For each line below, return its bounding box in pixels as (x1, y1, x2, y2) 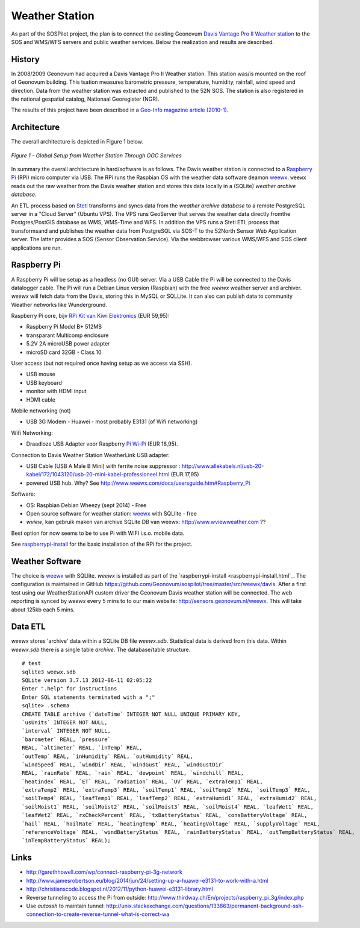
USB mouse (26, 371, 55, 378)
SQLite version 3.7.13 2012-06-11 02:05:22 (22, 677, 152, 684)
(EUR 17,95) (170, 471, 199, 478)
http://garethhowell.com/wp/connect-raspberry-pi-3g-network (26, 868, 183, 876)
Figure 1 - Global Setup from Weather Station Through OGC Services (11, 151, 182, 159)
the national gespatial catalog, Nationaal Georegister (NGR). (11, 95, 160, 103)
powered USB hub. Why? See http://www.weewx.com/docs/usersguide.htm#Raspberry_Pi (26, 479, 250, 487)
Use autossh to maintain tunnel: (26, 902, 105, 909)
